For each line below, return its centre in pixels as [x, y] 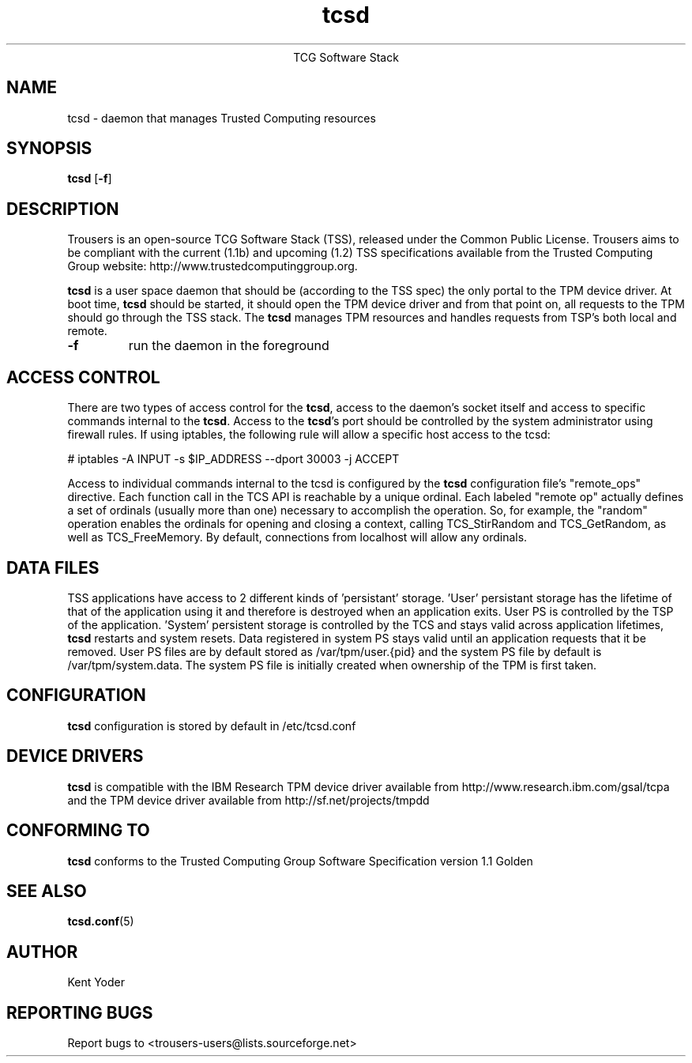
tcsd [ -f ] [90, 179]
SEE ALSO [47, 891]
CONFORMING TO [78, 831]
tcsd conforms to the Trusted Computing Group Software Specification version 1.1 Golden [300, 861]
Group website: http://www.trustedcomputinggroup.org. [212, 266]
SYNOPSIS [49, 149]
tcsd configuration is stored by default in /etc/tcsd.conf [212, 726]
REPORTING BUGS [80, 1012]
